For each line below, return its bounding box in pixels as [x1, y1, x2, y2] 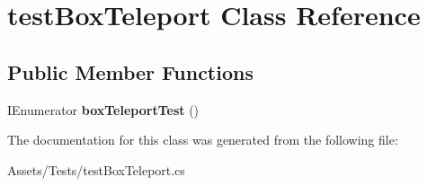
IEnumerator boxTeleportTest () [7, 100, 200, 119]
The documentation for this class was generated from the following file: [7, 130, 398, 149]
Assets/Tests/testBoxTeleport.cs [7, 160, 185, 179]
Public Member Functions [7, 58, 254, 85]
